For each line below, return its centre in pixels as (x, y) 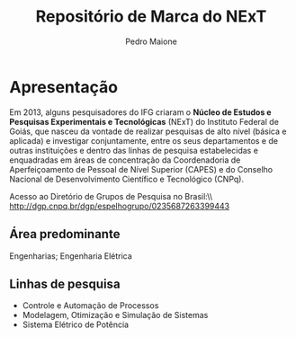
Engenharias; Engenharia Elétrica (71, 256)
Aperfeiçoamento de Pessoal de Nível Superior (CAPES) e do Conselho (141, 169)
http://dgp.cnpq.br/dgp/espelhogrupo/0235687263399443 (120, 206)
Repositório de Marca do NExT (151, 17)
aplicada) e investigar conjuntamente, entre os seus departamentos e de (144, 140)
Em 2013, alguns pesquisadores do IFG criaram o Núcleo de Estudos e (140, 112)
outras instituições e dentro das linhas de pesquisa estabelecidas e (134, 150)
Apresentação (64, 87)
